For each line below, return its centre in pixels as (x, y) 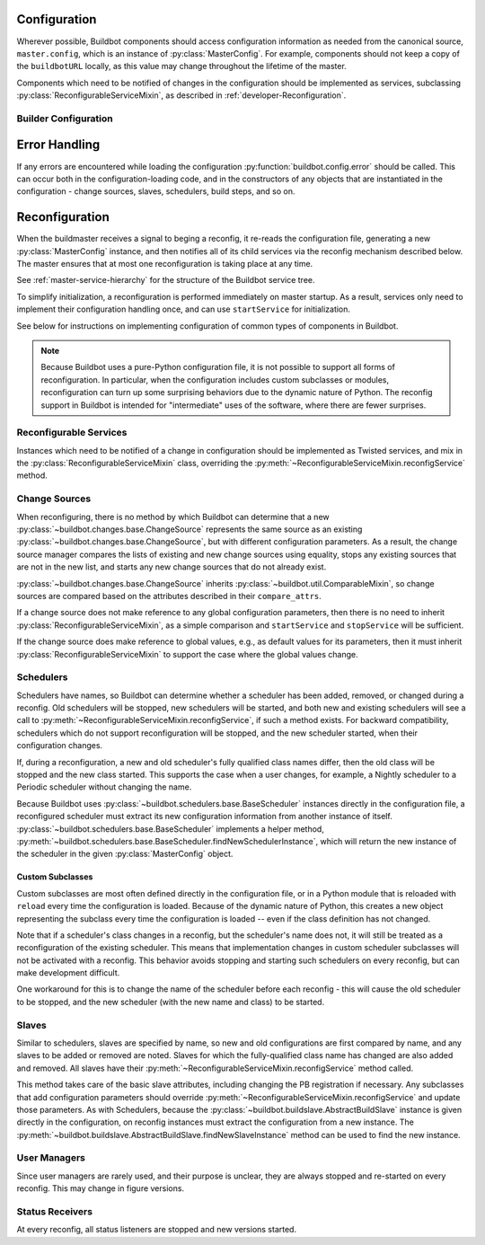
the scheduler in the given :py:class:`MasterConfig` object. (125, 854)
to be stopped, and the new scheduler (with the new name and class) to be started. (171, 1002)
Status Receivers (55, 1212)
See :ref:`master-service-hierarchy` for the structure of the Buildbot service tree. (166, 280)
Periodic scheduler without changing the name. (104, 787)
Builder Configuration (65, 119)
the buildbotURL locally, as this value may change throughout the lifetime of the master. (182, 66)
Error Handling (58, 145)
